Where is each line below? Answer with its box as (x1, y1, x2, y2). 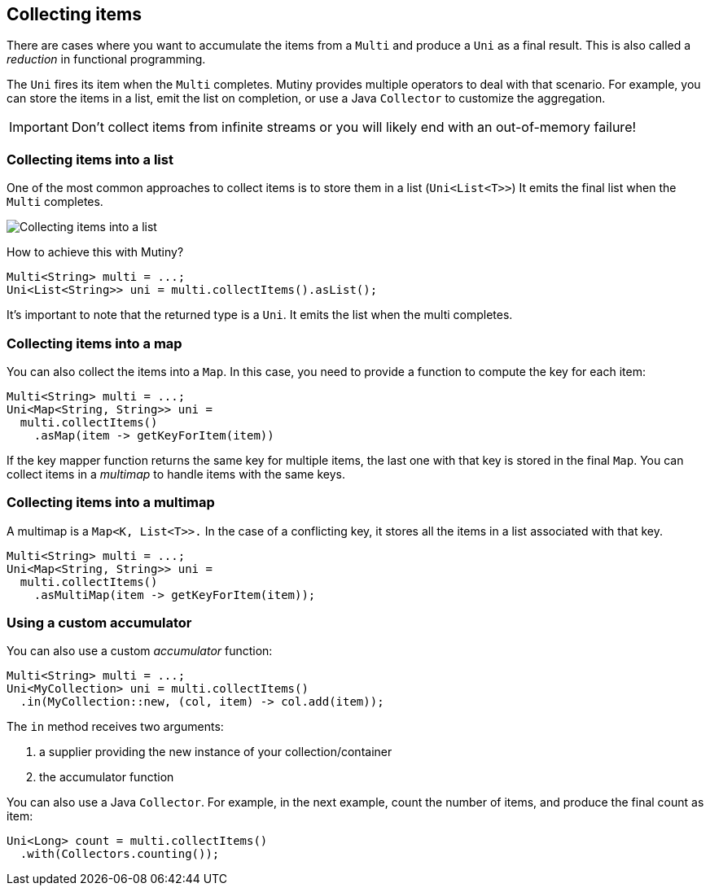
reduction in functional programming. (7, 52, 206, 67)
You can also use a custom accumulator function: (7, 644, 273, 658)
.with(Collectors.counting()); (20, 847, 220, 861)
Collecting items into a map (7, 334, 182, 352)
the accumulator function (39, 770, 174, 785)
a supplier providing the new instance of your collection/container (39, 745, 392, 759)
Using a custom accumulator (7, 614, 192, 632)
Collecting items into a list (7, 151, 173, 168)
